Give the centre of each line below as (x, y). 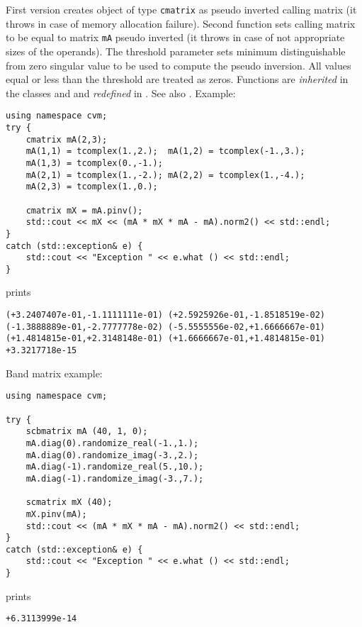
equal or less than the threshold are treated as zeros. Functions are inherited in (177, 79)
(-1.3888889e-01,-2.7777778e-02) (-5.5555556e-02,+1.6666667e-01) (166, 327)
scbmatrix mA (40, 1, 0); (87, 432)
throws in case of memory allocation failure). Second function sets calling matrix (181, 23)
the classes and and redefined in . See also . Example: (121, 93)
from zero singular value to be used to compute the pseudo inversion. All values (179, 65)
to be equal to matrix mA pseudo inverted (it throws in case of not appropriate (175, 37)
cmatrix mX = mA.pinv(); (84, 210)
